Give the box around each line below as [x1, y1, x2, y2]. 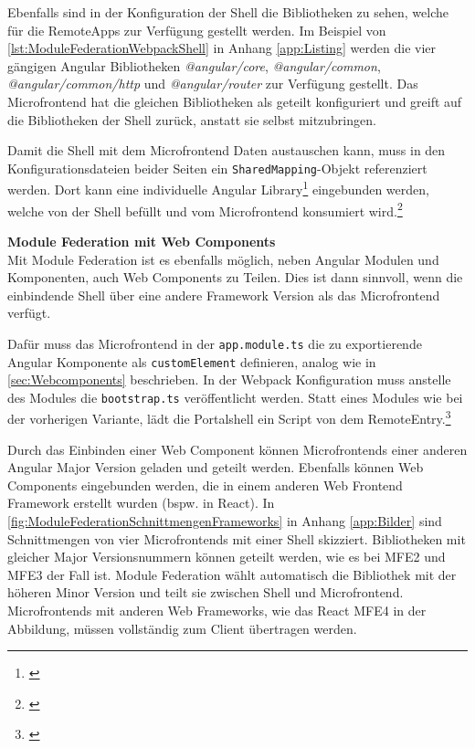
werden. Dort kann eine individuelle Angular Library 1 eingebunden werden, [7, 177, 429, 199]
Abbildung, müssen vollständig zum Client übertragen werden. [7, 618, 357, 637]
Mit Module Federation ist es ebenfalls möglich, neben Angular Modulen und [7, 249, 439, 269]
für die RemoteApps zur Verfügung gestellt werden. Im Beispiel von [7, 20, 386, 39]
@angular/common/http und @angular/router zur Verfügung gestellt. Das [7, 74, 418, 93]
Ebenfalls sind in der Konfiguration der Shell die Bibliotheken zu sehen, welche [7, 3, 449, 21]
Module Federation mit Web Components [7, 231, 276, 250]
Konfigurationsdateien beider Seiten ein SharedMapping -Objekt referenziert [7, 158, 427, 177]
